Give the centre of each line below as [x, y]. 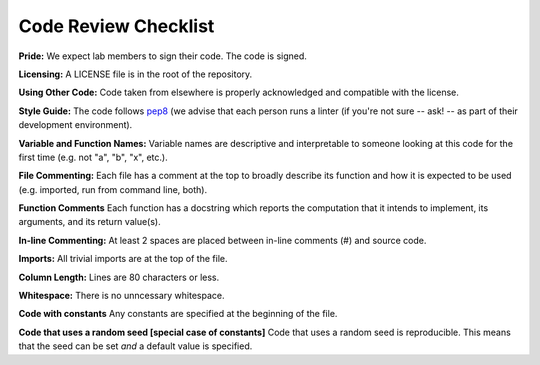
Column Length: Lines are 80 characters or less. [119, 277]
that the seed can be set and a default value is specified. [135, 346]
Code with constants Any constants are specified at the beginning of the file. [178, 314]
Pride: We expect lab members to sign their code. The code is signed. [162, 56]
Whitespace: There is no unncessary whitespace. [121, 296]
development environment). [75, 125]
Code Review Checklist [116, 26]
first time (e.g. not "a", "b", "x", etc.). [93, 157]
